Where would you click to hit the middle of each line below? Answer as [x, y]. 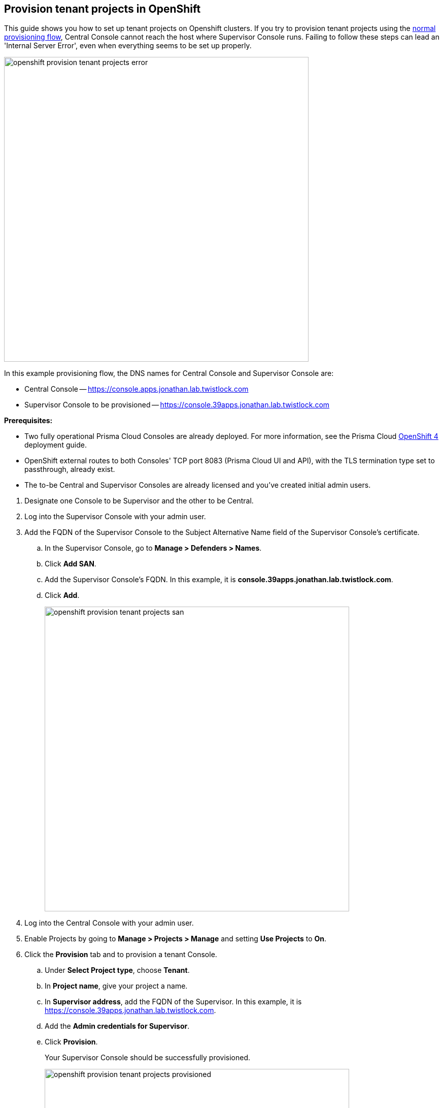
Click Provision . [71, 1042]
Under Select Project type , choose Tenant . [117, 970]
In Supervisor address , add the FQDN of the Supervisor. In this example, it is [173, 1002]
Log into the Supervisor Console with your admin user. [115, 517]
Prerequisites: [28, 421]
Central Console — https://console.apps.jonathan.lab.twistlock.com [137, 389]
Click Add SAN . [71, 564]
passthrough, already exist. [70, 469]
